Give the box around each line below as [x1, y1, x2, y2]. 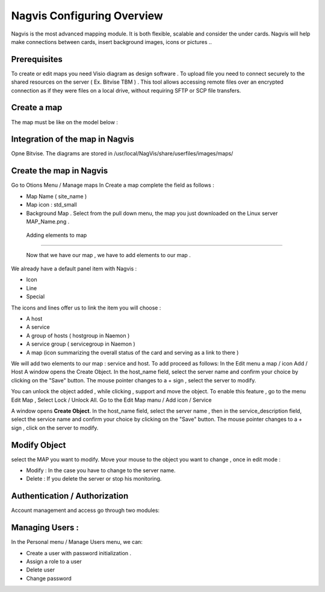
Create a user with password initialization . [26, 549, 132, 556]
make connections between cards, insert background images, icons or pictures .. [11, 38, 212, 45]
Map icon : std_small [26, 201, 78, 208]
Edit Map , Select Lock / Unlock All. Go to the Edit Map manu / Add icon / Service [11, 396, 212, 403]
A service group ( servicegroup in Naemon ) [26, 340, 135, 347]
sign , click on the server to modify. [11, 424, 99, 431]
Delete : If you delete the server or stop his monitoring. [26, 475, 162, 482]
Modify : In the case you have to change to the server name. [26, 467, 176, 474]
